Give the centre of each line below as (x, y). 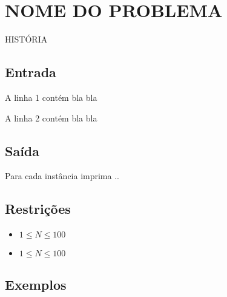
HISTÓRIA (26, 39)
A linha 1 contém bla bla (51, 97)
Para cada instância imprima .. (62, 176)
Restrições (38, 209)
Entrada (31, 72)
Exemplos (36, 284)
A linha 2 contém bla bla (51, 118)
